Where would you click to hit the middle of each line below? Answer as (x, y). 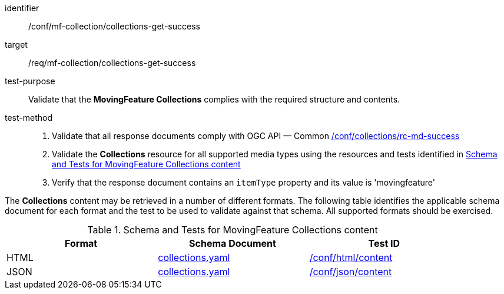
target (16, 44)
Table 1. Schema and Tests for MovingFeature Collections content (233, 230)
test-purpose (30, 81)
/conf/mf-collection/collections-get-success (114, 26)
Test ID (384, 243)
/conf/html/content (351, 257)
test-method (29, 118)
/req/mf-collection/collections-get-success (112, 63)
